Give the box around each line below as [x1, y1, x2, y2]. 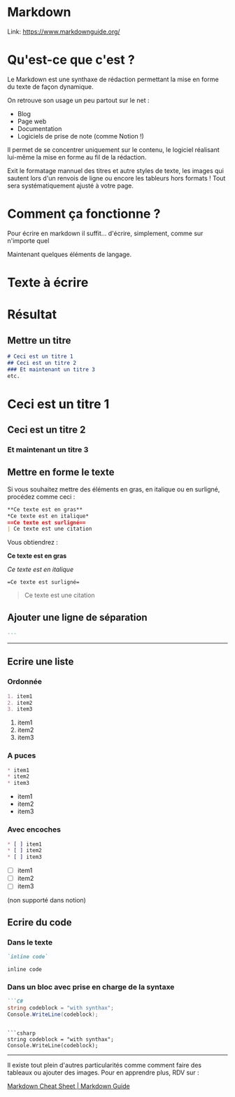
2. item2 [7, 699, 33, 706]
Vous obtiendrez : [7, 538, 58, 547]
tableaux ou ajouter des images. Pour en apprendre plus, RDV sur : [7, 1068, 199, 1077]
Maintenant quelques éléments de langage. [7, 250, 132, 258]
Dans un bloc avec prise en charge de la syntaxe [7, 981, 175, 991]
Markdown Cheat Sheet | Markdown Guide [7, 1082, 131, 1090]
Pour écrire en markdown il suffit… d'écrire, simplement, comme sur [7, 229, 204, 237]
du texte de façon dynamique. [7, 82, 94, 91]
